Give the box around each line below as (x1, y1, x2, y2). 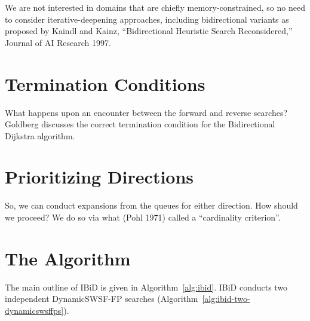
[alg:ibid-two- (202, 292, 250, 305)
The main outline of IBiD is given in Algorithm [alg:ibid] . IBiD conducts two (5, 280, 288, 293)
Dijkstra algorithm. (5, 129, 75, 142)
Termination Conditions (5, 71, 205, 96)
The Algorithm (5, 246, 131, 270)
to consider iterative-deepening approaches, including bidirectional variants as (5, 13, 289, 25)
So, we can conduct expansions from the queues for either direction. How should (5, 199, 298, 212)
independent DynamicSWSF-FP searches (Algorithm (5, 292, 198, 305)
